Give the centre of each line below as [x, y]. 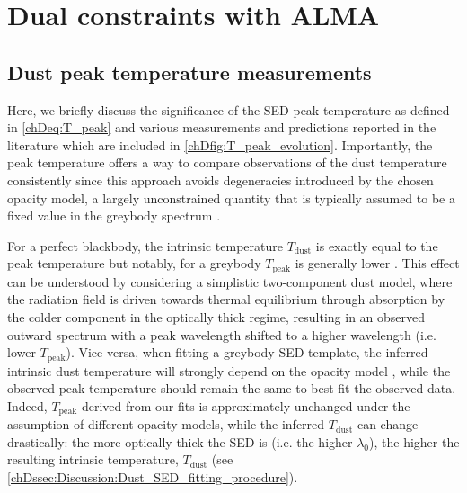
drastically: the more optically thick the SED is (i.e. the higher [180, 441]
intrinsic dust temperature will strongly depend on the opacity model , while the [229, 370]
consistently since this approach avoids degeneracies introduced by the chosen [220, 179]
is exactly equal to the [377, 245]
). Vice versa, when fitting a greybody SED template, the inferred [247, 352]
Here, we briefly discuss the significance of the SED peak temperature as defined [229, 109]
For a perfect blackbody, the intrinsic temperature [145, 245]
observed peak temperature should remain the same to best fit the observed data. [232, 388]
